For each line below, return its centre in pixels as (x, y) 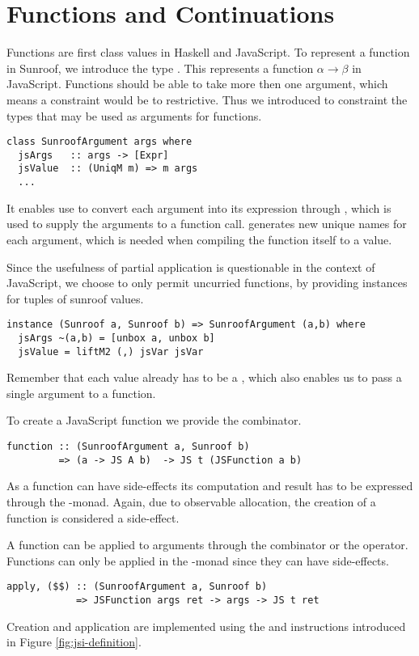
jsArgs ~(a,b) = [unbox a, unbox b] (116, 338)
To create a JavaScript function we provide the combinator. (154, 420)
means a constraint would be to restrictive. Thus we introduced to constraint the (207, 99)
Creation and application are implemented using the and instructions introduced (206, 626)
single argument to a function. (81, 393)
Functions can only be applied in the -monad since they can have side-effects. (198, 560)
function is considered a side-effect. (93, 517)
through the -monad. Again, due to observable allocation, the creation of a (191, 501)
